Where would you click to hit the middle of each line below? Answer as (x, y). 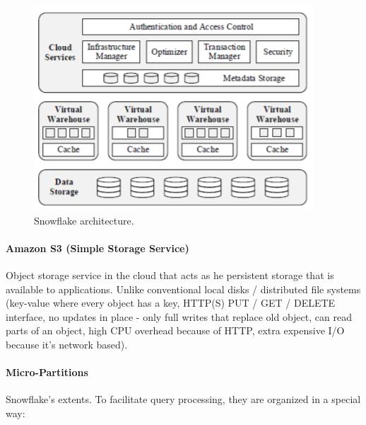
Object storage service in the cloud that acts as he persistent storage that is (170, 274)
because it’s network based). (67, 344)
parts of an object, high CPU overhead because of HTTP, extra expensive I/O (175, 330)
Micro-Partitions (47, 372)
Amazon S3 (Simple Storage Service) (98, 248)
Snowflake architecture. (84, 220)
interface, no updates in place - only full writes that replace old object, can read (179, 316)
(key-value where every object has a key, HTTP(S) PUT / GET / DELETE (171, 303)
